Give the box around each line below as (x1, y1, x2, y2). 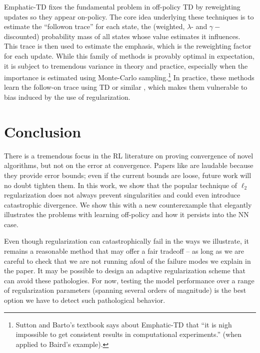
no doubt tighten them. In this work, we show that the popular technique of (4, 180, 237, 190)
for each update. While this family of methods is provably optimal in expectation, (4, 50, 254, 61)
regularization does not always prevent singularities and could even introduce (4, 190, 240, 200)
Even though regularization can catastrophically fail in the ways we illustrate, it (4, 236, 249, 246)
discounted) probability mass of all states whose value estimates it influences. (4, 31, 240, 41)
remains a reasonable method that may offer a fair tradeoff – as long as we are (4, 246, 244, 256)
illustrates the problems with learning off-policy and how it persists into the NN (4, 209, 249, 220)
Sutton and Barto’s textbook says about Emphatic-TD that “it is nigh (15, 319, 232, 329)
